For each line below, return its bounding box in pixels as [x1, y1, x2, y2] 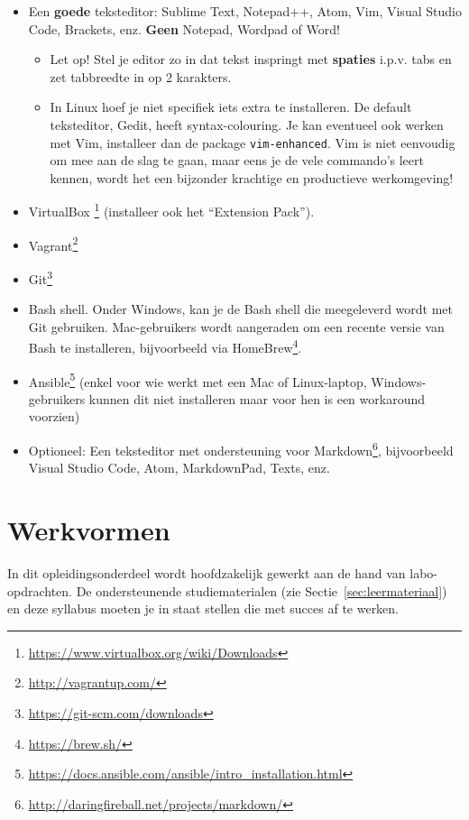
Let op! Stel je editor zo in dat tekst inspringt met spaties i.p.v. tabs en [50, 50, 452, 69]
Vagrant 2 [28, 233, 78, 254]
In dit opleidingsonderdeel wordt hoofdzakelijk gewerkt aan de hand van [7, 564, 406, 582]
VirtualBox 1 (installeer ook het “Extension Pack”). [28, 199, 315, 221]
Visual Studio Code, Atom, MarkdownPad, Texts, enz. [28, 458, 330, 477]
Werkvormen [7, 511, 170, 548]
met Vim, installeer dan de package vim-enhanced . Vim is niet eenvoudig [50, 133, 455, 152]
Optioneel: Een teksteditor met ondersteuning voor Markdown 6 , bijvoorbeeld [28, 438, 454, 459]
